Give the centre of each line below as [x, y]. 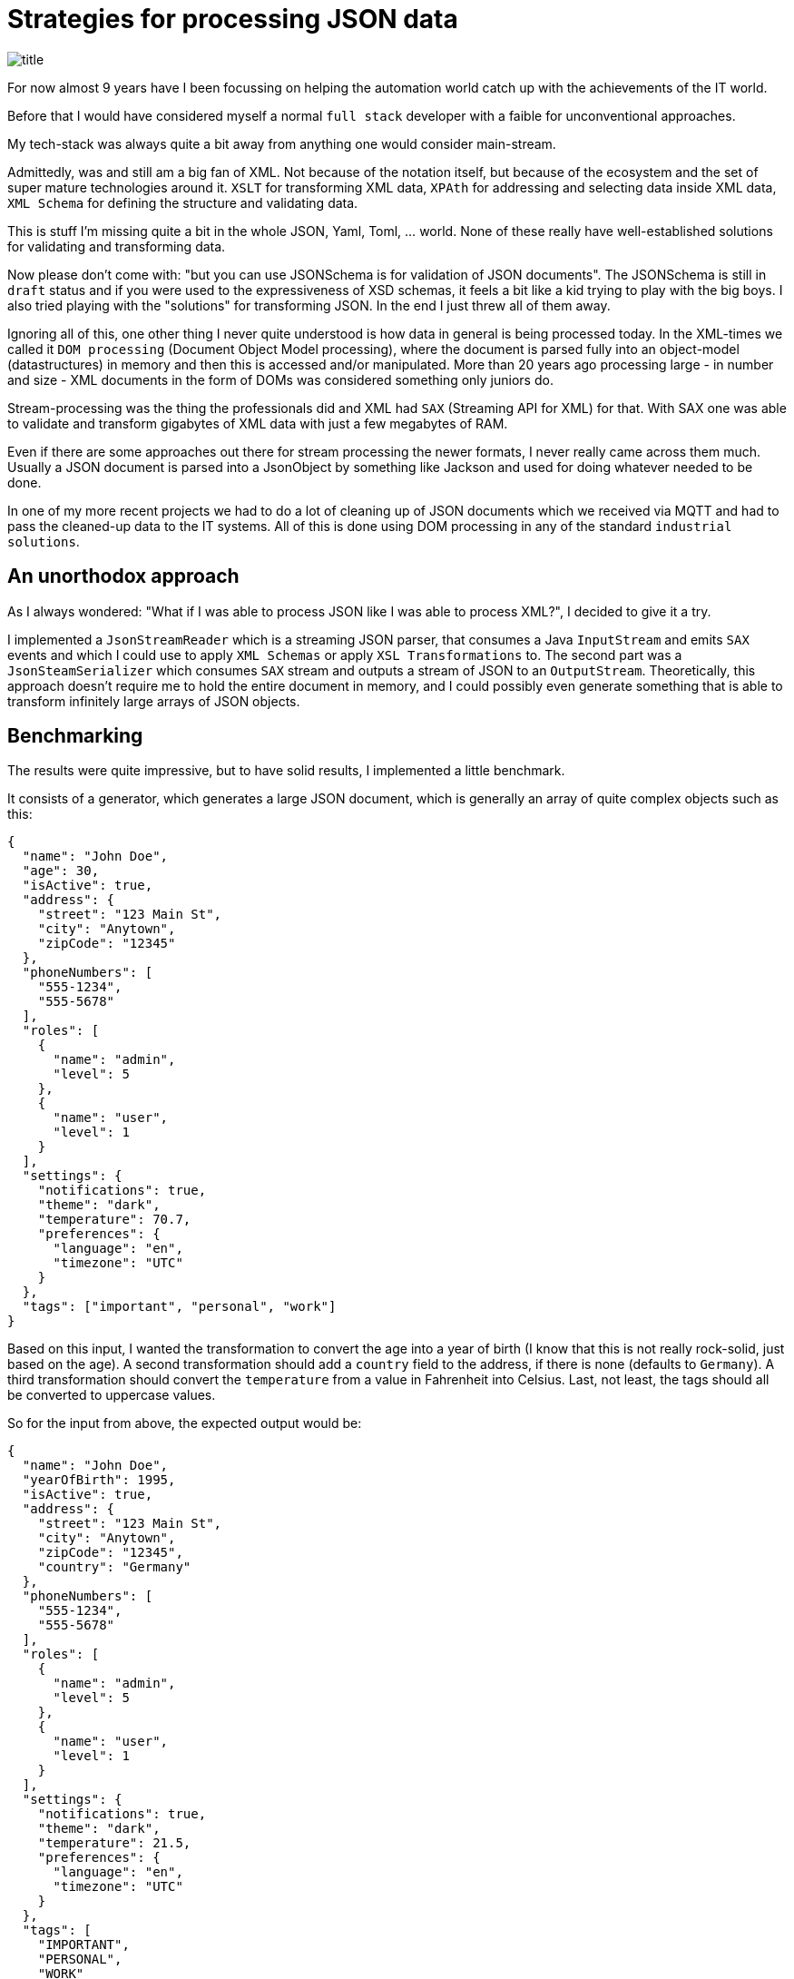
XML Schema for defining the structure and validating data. [183, 202]
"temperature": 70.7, [114, 1220]
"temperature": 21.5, [114, 1843]
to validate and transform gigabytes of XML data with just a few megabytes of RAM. [258, 423]
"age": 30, [61, 871]
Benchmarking [75, 736]
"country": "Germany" [114, 1567]
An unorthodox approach [123, 576]
